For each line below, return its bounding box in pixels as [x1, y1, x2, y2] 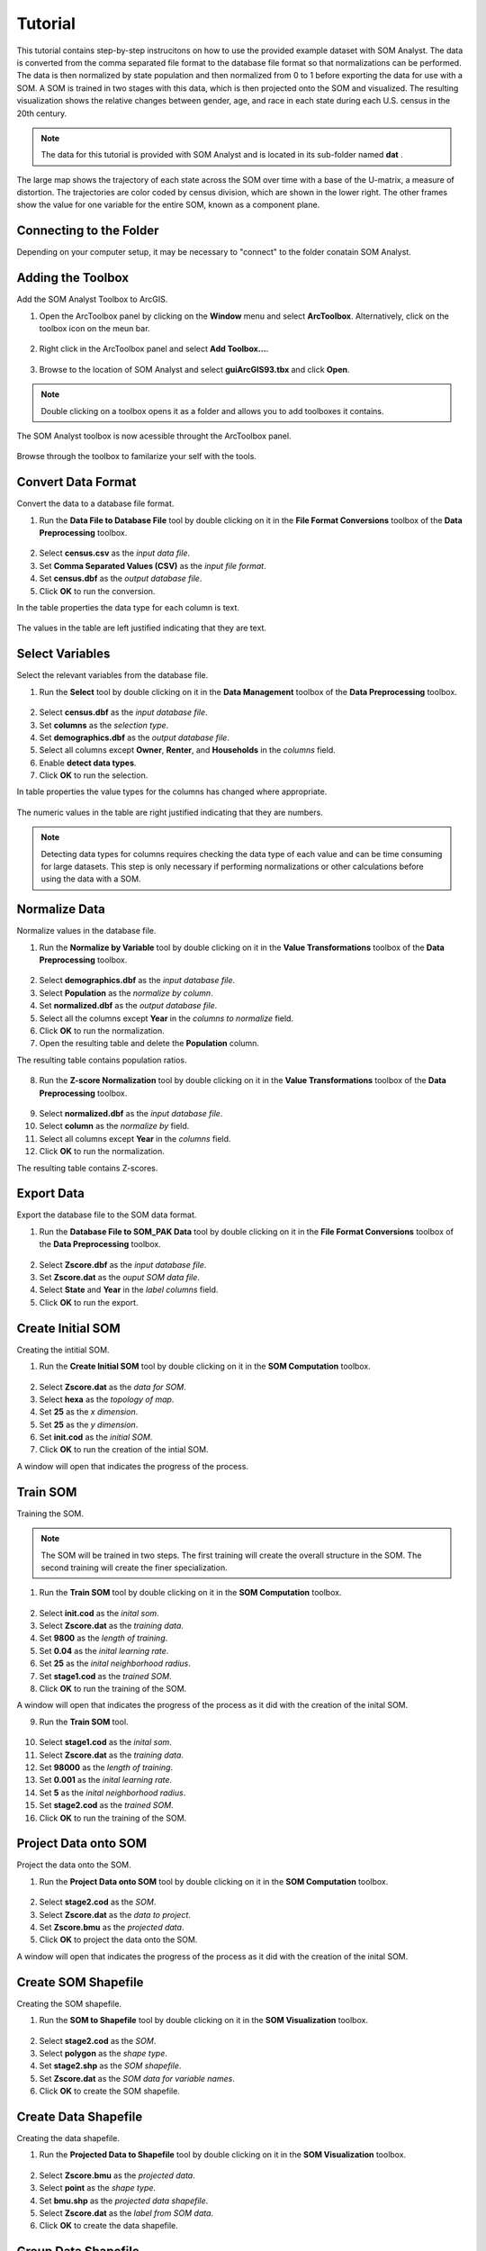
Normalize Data [16, 901, 105, 918]
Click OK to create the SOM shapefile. [39, 2085, 180, 2097]
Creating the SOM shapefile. [16, 1998, 121, 2009]
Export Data [16, 1186, 85, 1201]
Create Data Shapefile [16, 2109, 143, 2124]
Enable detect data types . [39, 757, 137, 768]
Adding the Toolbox [16, 270, 130, 285]
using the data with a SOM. [40, 873, 141, 884]
